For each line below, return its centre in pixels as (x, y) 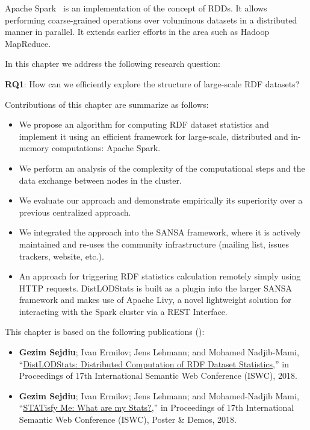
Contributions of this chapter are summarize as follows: (107, 104)
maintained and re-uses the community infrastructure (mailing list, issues (154, 244)
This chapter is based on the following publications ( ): (105, 332)
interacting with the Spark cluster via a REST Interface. (123, 311)
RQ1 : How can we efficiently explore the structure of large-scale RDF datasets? (152, 83)
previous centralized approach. (75, 212)
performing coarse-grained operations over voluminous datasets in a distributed (151, 20)
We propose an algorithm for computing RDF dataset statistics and (144, 124)
